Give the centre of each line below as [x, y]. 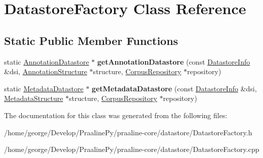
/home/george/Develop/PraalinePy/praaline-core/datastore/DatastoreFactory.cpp [132, 149]
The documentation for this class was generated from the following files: [116, 115]
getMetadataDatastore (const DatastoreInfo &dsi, [174, 88]
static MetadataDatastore [44, 88]
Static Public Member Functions [91, 40]
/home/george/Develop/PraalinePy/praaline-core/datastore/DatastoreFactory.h [128, 132]
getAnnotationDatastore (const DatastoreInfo [174, 61]
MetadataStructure [34, 98]
